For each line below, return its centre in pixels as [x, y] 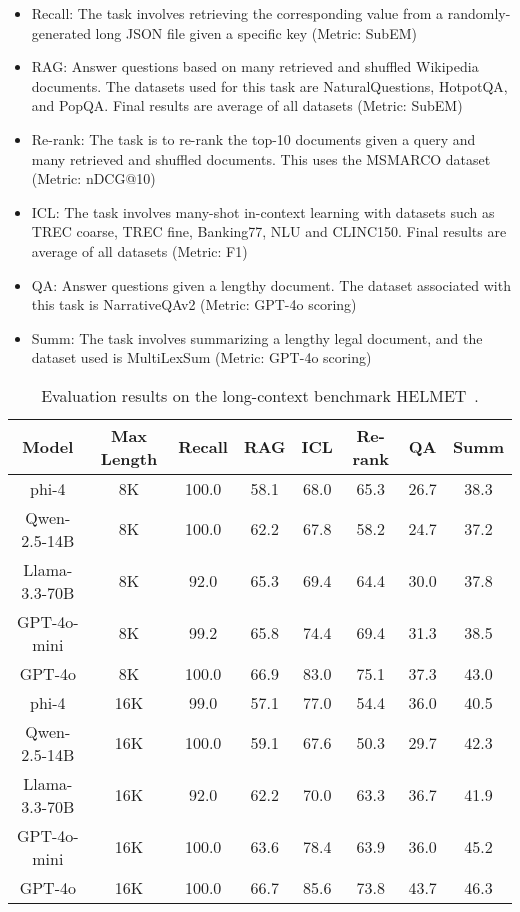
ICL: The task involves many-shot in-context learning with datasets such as [263, 211]
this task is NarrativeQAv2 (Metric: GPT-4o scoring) [194, 304]
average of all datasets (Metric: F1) [139, 250]
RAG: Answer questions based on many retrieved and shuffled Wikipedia [255, 66]
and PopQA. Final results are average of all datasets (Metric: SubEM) [247, 105]
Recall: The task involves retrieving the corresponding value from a [237, 13]
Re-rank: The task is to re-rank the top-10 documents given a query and [253, 138]
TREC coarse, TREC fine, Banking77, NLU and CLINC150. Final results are [269, 231]
